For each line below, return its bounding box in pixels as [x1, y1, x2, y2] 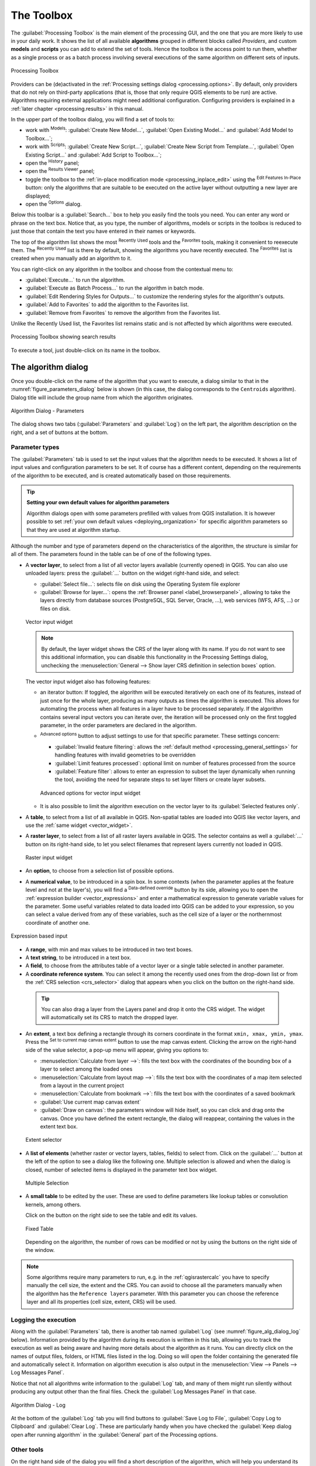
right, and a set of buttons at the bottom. [11, 429, 109, 436]
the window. [25, 1247, 55, 1254]
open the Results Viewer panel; [25, 167, 95, 175]
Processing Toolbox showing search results [11, 333, 116, 340]
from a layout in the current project [40, 1082, 124, 1089]
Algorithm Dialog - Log [11, 1401, 66, 1409]
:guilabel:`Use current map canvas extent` [40, 1098, 142, 1105]
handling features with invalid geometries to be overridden [54, 751, 196, 759]
